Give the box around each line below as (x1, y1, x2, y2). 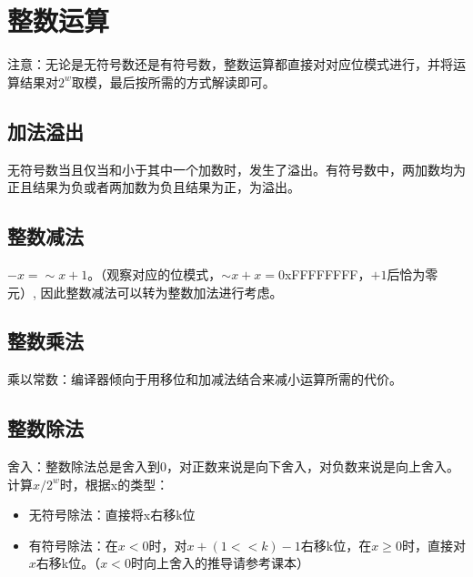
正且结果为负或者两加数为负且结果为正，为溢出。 (7, 177, 300, 197)
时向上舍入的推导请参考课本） (130, 553, 309, 572)
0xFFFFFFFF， (277, 264, 371, 283)
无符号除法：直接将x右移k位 (28, 505, 196, 524)
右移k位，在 (300, 535, 372, 554)
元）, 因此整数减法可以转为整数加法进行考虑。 (7, 282, 283, 301)
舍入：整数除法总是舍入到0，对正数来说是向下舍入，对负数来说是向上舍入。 (7, 457, 459, 476)
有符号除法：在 (28, 535, 118, 554)
